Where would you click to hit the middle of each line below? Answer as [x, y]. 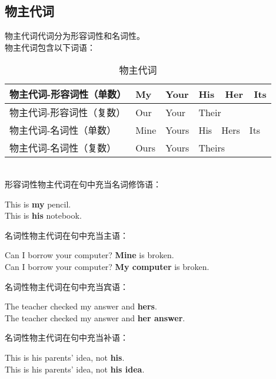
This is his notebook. [43, 215]
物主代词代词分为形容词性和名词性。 [75, 36]
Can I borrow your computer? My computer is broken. [107, 266]
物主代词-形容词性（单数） [68, 94]
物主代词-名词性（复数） [63, 148]
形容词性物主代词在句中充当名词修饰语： [83, 184]
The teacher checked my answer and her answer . [95, 317]
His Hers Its [230, 130]
